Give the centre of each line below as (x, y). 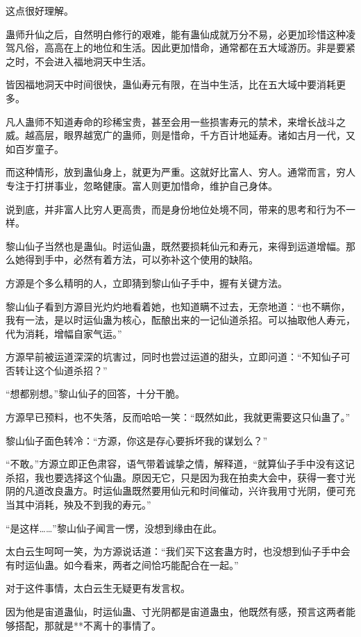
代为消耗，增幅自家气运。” (64, 333)
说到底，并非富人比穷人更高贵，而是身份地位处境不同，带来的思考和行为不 (176, 209)
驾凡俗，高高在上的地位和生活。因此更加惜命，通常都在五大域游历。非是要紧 (180, 48)
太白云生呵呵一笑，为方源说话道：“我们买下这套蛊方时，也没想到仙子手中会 (178, 551)
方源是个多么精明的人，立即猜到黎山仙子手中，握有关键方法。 (146, 282)
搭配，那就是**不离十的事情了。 (88, 625)
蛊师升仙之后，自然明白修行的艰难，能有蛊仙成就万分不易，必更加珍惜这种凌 (180, 34)
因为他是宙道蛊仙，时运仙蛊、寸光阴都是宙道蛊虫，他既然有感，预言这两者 (176, 611)
